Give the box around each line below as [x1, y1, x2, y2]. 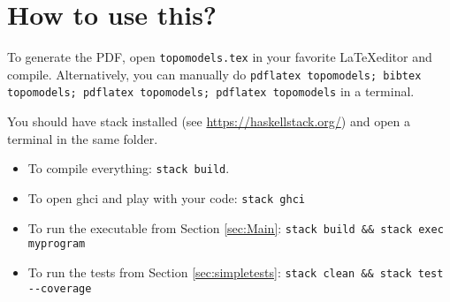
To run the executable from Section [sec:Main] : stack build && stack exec [27, 218, 444, 237]
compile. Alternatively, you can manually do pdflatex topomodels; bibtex [7, 64, 422, 83]
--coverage [27, 282, 92, 295]
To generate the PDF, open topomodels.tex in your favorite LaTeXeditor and [7, 48, 432, 66]
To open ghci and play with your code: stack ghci [27, 188, 305, 207]
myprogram [27, 238, 86, 251]
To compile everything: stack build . [27, 159, 230, 177]
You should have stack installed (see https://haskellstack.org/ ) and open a [7, 112, 410, 131]
